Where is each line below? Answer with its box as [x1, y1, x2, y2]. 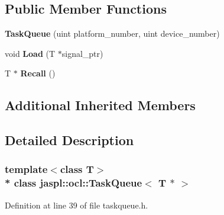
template [5, 162, 48, 177]
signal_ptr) [61, 47, 103, 59]
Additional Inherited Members [5, 96, 196, 114]
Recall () [20, 67, 56, 79]
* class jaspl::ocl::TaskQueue [5, 175, 142, 190]
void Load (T [5, 47, 56, 59]
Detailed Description [5, 131, 134, 149]
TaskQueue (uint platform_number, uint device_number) [5, 27, 220, 40]
